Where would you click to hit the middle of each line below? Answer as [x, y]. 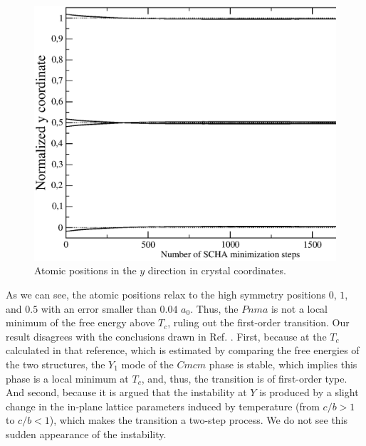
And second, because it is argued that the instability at [126, 392]
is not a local [299, 308]
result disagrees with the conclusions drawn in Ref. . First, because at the [166, 336]
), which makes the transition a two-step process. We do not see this [199, 420]
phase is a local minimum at [67, 378]
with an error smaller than [99, 308]
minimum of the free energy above [80, 322]
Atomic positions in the [85, 270]
